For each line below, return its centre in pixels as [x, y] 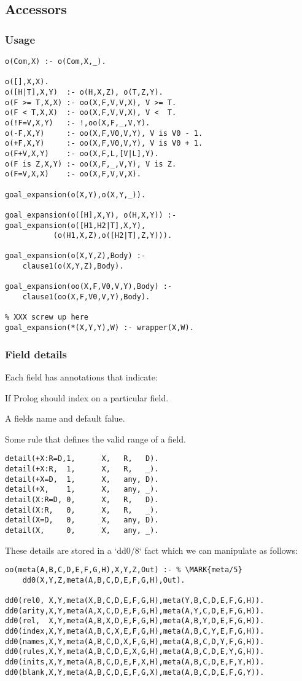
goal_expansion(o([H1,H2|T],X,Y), [75, 225]
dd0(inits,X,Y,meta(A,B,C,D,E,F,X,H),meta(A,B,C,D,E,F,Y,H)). [135, 662]
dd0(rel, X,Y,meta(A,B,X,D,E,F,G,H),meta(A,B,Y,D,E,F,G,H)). [135, 621]
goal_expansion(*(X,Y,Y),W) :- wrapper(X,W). [99, 328]
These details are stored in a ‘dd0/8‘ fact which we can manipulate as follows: [151, 550]
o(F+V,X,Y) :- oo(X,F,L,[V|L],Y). [82, 153]
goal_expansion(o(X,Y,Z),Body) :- [75, 256]
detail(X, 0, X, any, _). [82, 530]
